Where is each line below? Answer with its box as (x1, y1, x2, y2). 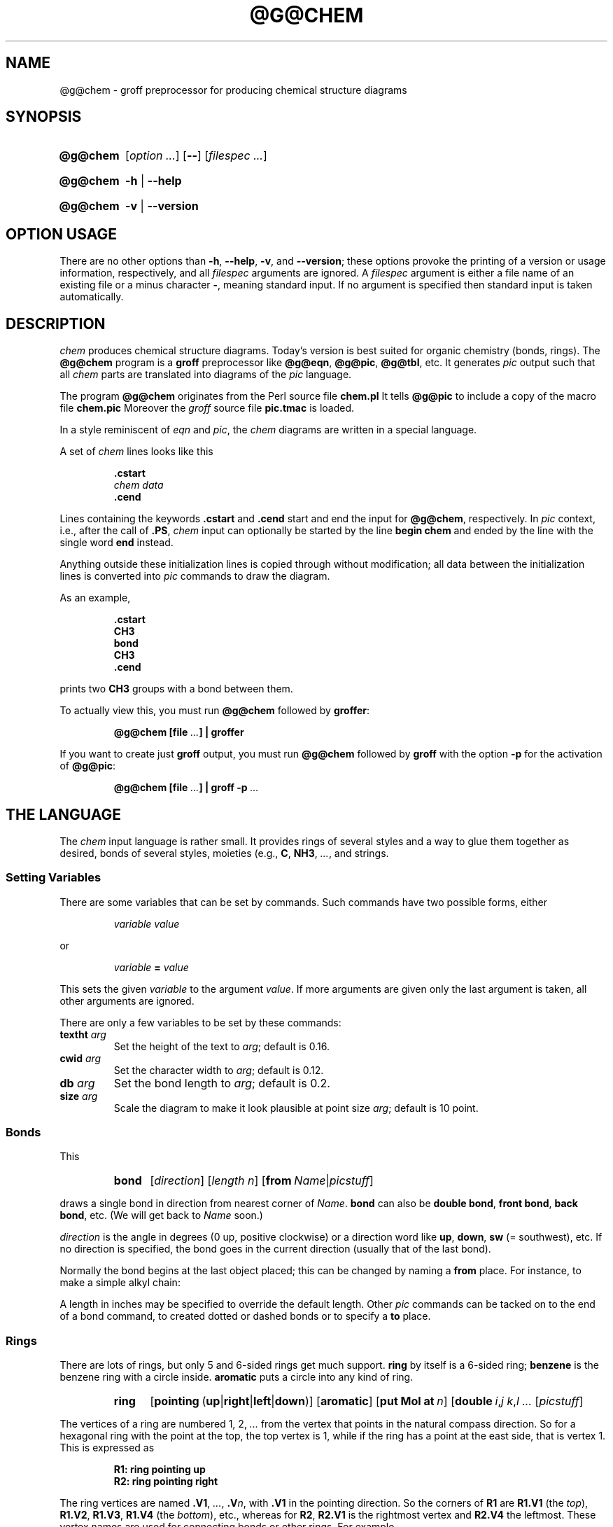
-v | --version (125, 199, 199, 214)
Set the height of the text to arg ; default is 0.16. (113, 1040, 330, 1052)
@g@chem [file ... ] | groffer (113, 726, 244, 739)
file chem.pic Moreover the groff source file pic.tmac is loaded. (59, 402, 355, 414)
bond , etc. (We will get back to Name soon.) (59, 1209, 263, 1222)
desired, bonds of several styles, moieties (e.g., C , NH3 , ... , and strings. (59, 846, 389, 859)
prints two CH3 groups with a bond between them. (59, 683, 293, 695)
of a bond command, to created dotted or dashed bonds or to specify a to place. (59, 1310, 431, 1323)
